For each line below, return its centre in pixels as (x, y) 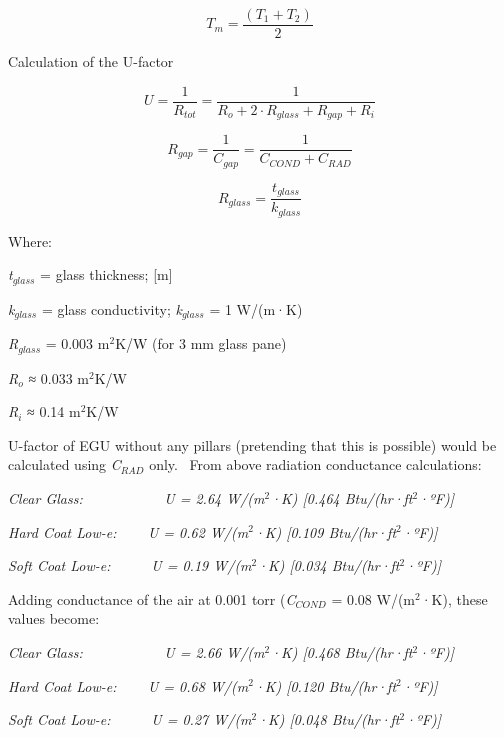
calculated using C (64, 464)
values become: (54, 618)
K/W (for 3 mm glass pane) (201, 343)
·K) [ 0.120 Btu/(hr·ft (325, 685)
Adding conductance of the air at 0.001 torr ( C (152, 598)
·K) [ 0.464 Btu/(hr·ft (341, 497)
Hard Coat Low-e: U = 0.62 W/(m (128, 531)
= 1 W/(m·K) (256, 308)
